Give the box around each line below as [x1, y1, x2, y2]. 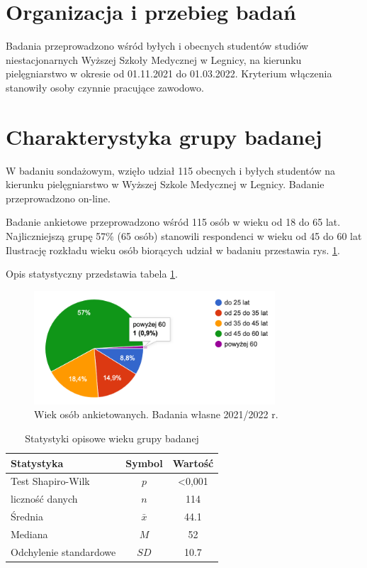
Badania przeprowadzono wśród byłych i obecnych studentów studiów [6, 38, 309, 53]
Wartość [172, 455, 214, 470]
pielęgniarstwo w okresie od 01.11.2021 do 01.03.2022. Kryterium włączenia [6, 66, 332, 81]
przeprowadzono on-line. [6, 190, 111, 205]
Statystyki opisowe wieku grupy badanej [25, 431, 199, 446]
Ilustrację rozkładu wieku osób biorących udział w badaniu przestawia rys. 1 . [6, 242, 340, 257]
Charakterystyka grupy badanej [6, 121, 322, 151]
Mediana [11, 527, 48, 541]
